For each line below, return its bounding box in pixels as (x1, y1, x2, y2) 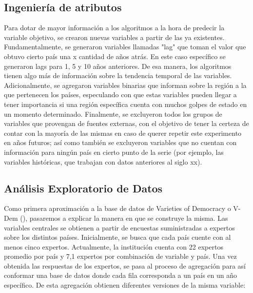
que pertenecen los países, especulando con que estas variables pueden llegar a (4, 89, 237, 100)
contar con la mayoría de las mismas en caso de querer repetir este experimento (4, 127, 242, 138)
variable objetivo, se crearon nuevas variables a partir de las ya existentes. (4, 32, 225, 42)
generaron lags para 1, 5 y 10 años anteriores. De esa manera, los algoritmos (4, 61, 232, 71)
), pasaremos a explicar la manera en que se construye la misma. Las (22, 212, 228, 223)
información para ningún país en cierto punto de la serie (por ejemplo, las (4, 146, 224, 157)
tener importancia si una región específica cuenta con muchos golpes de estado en (4, 99, 247, 109)
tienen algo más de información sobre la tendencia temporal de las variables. (4, 70, 232, 81)
